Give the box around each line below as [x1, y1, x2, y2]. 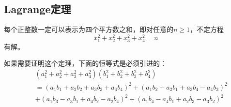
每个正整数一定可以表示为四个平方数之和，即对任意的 [4, 24, 173, 34]
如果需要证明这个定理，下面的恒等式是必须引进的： [4, 58, 167, 68]
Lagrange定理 [4, 1, 71, 16]
